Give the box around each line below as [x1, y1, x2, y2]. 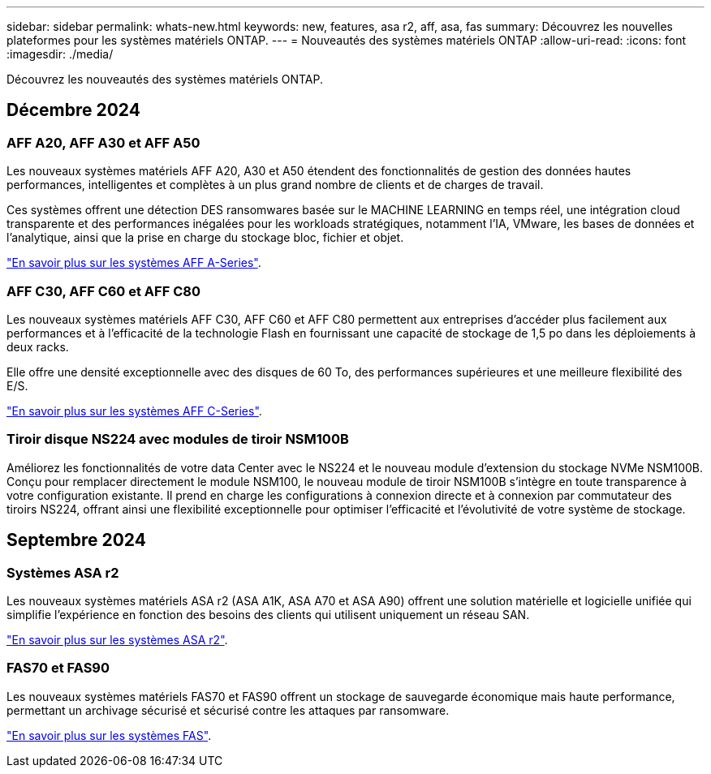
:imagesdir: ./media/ [6, 47, 114, 61]
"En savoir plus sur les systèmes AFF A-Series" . [6, 256, 261, 270]
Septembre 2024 [6, 530, 146, 551]
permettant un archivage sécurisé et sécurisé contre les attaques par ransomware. [6, 703, 450, 717]
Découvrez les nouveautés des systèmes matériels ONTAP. [6, 72, 323, 86]
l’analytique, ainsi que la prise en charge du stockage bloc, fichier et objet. [6, 230, 404, 245]
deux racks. [6, 339, 69, 354]
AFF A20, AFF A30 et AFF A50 [6, 134, 200, 151]
